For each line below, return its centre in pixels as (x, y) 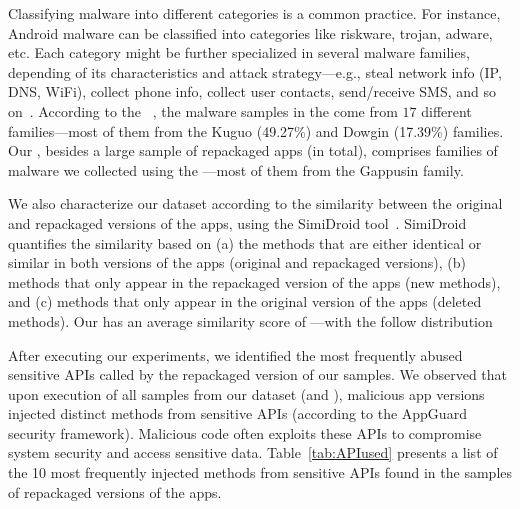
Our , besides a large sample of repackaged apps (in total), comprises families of (253, 150)
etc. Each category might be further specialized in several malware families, (239, 52)
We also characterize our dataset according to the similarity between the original (255, 203)
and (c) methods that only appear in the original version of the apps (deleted (245, 301)
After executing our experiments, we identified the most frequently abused (235, 354)
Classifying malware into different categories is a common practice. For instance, (254, 13)
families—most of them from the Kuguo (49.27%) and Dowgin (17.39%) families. (256, 130)
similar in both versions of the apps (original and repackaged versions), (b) (237, 262)
